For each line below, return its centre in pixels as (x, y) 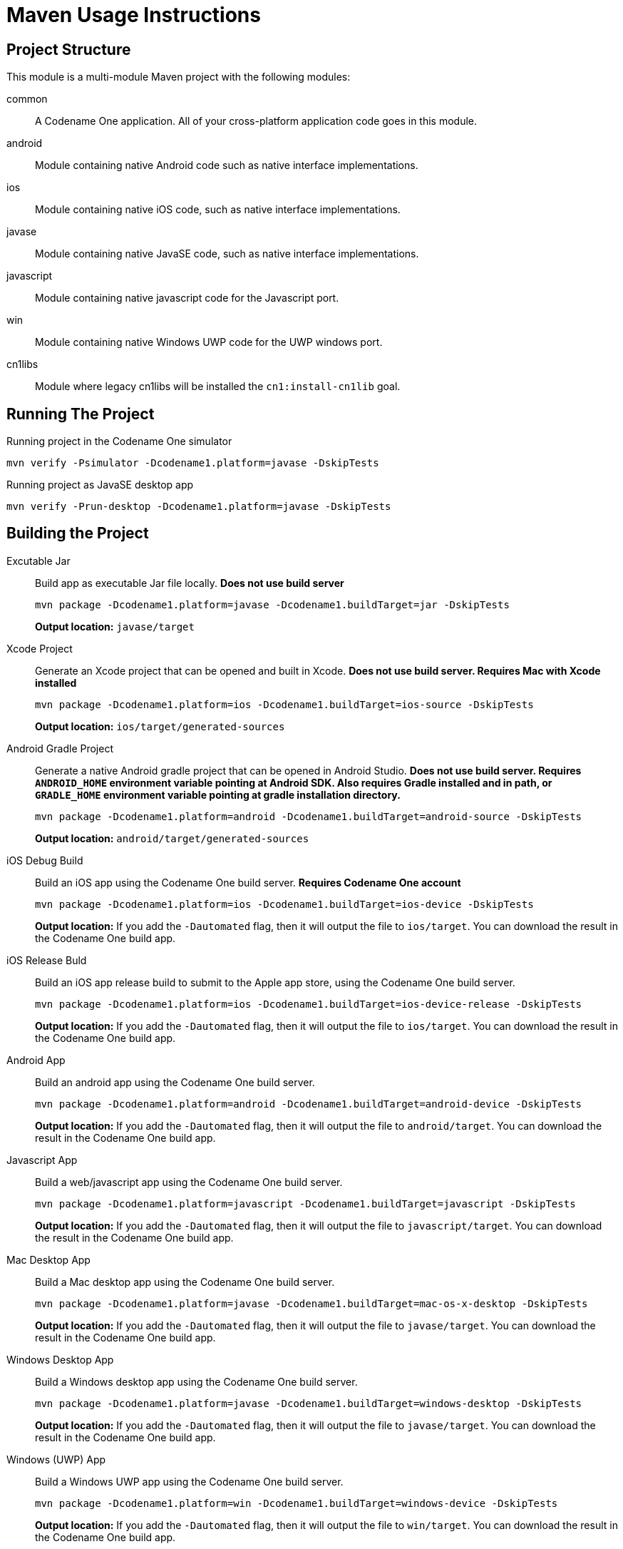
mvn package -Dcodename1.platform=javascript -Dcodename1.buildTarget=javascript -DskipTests (305, 1203)
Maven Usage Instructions (134, 15)
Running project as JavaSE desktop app (100, 485)
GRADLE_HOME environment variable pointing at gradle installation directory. (218, 794)
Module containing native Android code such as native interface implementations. (227, 165)
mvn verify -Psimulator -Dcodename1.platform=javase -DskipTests (193, 463)
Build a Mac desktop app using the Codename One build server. (185, 1282)
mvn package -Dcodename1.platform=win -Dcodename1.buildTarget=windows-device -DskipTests (297, 1503)
